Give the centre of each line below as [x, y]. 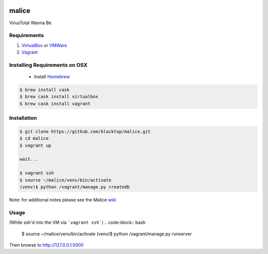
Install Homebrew [52, 76]
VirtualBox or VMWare [44, 45]
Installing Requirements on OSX [48, 65]
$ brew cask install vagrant [55, 103]
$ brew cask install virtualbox [59, 97]
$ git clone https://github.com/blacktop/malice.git [85, 131]
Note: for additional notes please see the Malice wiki [63, 200]
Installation [23, 118]
